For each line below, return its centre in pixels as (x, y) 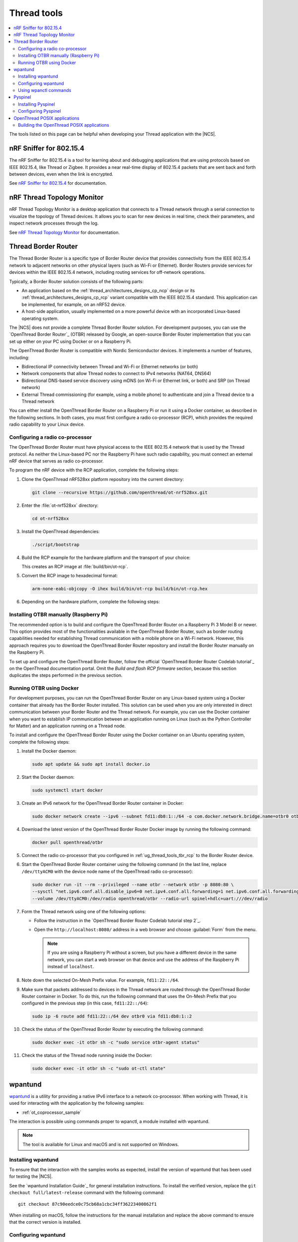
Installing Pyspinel (37, 104)
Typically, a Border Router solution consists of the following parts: (76, 281)
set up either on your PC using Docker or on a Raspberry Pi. (70, 341)
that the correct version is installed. (45, 1222)
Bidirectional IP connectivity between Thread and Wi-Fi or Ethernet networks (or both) (110, 366)
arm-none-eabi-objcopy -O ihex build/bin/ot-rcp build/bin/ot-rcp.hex (120, 589)
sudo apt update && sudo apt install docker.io (91, 764)
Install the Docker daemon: (49, 751)
